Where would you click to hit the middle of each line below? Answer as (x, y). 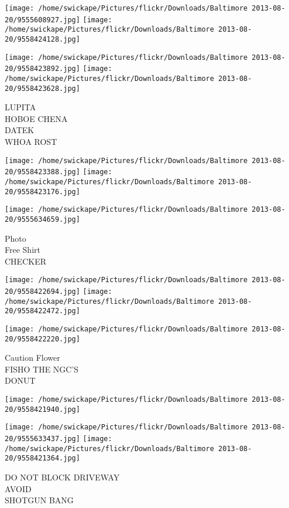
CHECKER (25, 261)
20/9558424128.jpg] (42, 39)
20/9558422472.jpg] (42, 311)
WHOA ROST (31, 142)
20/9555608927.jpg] (42, 20)
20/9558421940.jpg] (42, 409)
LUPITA (20, 107)
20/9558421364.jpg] (42, 458)
